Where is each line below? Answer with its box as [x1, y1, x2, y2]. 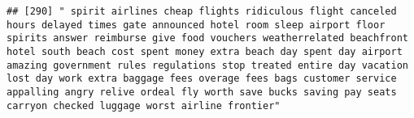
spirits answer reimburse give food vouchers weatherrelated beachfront [7, 32, 408, 44]
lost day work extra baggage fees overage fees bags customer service [7, 73, 397, 85]
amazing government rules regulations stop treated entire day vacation [7, 59, 408, 71]
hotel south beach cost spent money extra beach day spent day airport [7, 45, 403, 57]
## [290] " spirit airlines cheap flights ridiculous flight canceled [7, 6, 397, 17]
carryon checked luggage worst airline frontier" [7, 99, 281, 112]
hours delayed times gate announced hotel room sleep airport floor [7, 19, 386, 31]
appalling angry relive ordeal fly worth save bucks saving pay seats [7, 86, 397, 98]
